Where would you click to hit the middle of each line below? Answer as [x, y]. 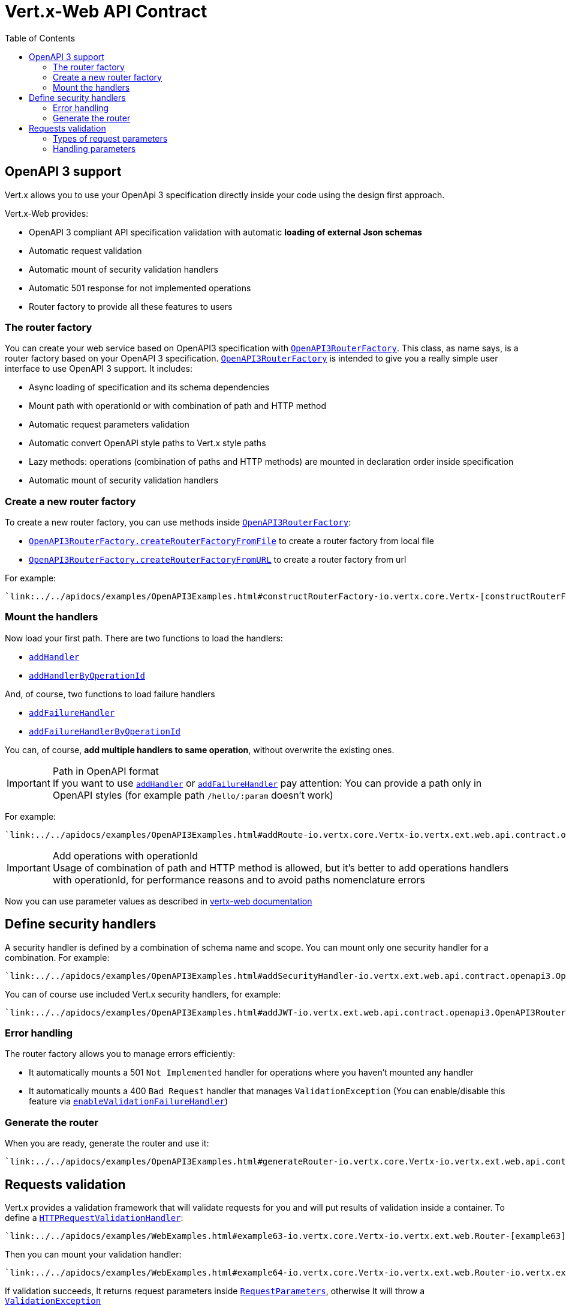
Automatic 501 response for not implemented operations [140, 288]
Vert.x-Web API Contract [106, 11]
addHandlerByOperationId [87, 675]
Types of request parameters [110, 138]
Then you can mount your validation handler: [93, 1255]
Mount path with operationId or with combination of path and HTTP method [177, 406]
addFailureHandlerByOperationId [105, 731]
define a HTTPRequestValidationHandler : [94, 1218]
